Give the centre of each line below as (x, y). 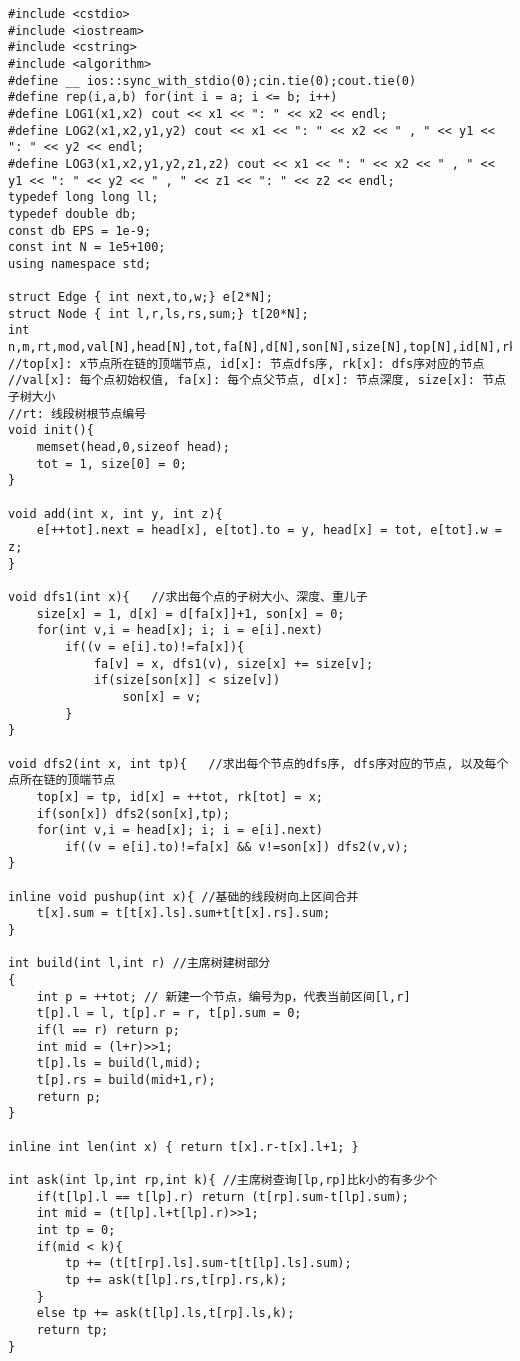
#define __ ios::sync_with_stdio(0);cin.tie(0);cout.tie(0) (212, 80)
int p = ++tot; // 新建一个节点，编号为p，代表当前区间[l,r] (223, 996)
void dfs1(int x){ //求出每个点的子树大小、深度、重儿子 (188, 596)
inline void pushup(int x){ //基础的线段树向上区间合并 (183, 896)
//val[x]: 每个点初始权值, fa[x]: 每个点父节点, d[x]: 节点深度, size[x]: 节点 (257, 380)
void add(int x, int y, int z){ (115, 513)
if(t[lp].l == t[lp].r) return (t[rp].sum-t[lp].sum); (222, 1196)
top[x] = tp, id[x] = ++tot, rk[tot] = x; (179, 796)
